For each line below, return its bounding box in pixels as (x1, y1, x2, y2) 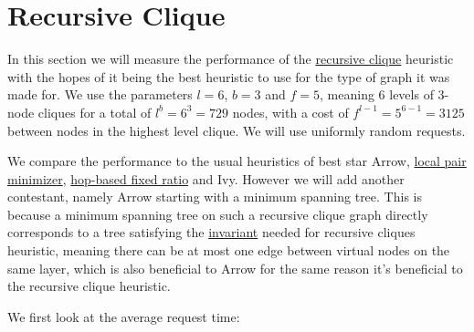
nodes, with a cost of (232, 102, 349, 121)
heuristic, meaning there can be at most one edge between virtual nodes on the (7, 241, 450, 260)
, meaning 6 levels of (320, 85, 434, 104)
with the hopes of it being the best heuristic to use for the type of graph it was (7, 67, 450, 86)
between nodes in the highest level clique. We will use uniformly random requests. (7, 120, 466, 140)
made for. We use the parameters (7, 85, 193, 104)
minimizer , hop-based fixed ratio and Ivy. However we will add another (7, 169, 405, 188)
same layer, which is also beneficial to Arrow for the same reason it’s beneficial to (7, 258, 463, 277)
